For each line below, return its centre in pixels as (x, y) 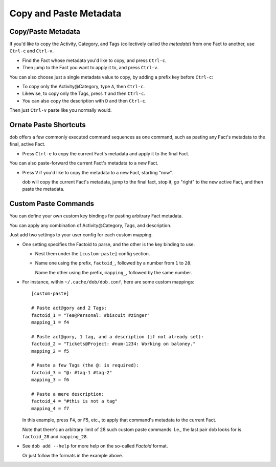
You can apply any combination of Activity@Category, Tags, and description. (90, 225)
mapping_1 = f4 (50, 322)
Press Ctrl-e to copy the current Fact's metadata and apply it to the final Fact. (106, 153)
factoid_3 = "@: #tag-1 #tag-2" (72, 372)
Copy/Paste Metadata (45, 32)
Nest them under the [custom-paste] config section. (93, 253)
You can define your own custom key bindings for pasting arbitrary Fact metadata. (96, 216)
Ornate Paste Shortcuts (48, 125)
